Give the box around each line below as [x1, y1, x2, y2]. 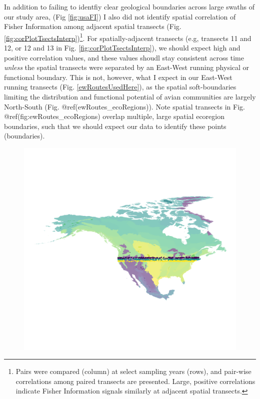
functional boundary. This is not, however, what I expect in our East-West [4, 71, 232, 82]
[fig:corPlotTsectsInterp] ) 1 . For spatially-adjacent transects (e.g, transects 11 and [4, 31, 251, 43]
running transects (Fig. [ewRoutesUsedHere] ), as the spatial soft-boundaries [4, 81, 236, 92]
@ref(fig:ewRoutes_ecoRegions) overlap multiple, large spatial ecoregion [4, 111, 224, 121]
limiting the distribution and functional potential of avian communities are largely [4, 91, 256, 101]
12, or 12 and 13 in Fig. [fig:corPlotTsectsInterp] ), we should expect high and [4, 42, 240, 53]
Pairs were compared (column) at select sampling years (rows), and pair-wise [15, 366, 251, 376]
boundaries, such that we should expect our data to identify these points [4, 120, 226, 131]
